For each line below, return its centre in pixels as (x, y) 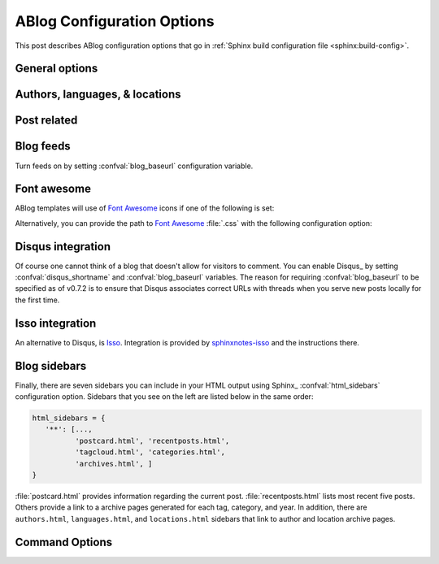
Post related (46, 121)
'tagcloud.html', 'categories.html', (150, 452)
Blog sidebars (51, 366)
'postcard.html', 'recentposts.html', (152, 440)
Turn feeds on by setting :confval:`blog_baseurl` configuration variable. (134, 166)
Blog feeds (43, 146)
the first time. (37, 300)
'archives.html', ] (113, 464)
